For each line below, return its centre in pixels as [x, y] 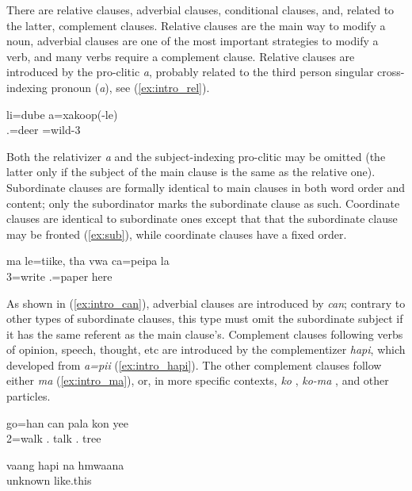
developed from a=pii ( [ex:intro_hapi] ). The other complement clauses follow [194, 364]
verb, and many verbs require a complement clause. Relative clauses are [181, 56]
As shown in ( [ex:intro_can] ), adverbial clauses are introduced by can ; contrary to [206, 303]
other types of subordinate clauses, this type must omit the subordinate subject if [205, 318]
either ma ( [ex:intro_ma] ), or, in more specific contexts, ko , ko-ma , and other [198, 380]
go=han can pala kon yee [67, 422]
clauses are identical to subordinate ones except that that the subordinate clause [202, 219]
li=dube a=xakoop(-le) [62, 114]
